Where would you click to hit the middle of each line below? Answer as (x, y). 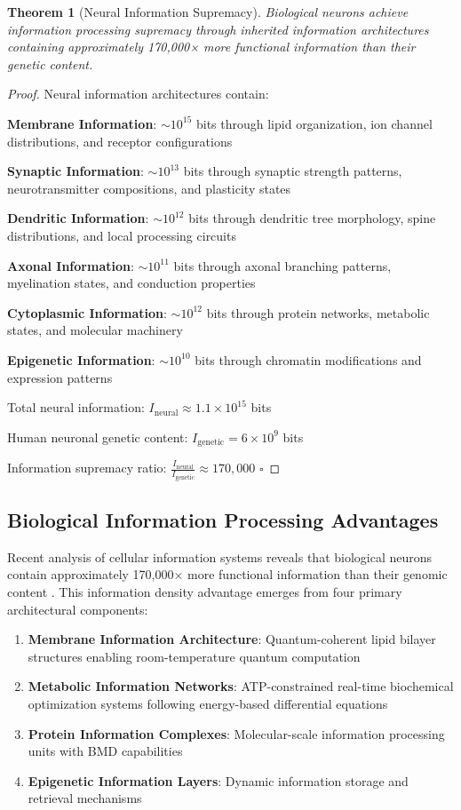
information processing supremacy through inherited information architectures (218, 29)
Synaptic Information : (76, 171)
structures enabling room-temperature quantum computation (194, 656)
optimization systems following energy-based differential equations (208, 703)
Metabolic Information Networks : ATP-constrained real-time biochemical (241, 686)
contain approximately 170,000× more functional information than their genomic (227, 574)
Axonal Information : (71, 265)
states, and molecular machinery (95, 330)
